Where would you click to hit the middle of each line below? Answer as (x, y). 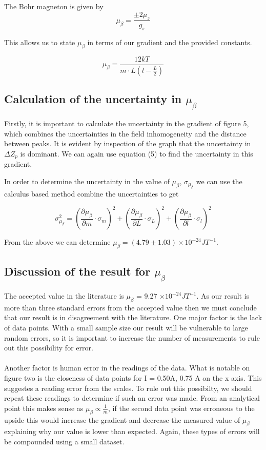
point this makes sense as (44, 408)
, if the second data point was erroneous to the (181, 408)
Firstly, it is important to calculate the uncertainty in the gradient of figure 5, (127, 123)
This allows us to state (40, 42)
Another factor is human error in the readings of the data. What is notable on (127, 368)
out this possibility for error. (49, 348)
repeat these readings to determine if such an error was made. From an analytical (132, 398)
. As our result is (223, 296)
